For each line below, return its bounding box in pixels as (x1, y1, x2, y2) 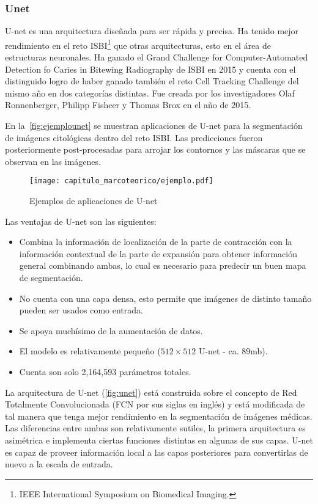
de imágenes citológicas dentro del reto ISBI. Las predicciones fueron (5, 131, 263, 144)
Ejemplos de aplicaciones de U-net (29, 194, 158, 207)
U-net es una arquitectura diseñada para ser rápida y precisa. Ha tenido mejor (5, 24, 299, 37)
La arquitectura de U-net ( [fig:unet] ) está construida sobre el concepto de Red (5, 385, 297, 398)
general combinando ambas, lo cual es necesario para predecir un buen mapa (19, 259, 306, 272)
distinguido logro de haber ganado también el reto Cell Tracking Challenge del (5, 75, 299, 87)
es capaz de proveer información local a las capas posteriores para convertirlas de (5, 445, 308, 458)
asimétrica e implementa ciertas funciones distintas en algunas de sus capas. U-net (5, 433, 313, 446)
